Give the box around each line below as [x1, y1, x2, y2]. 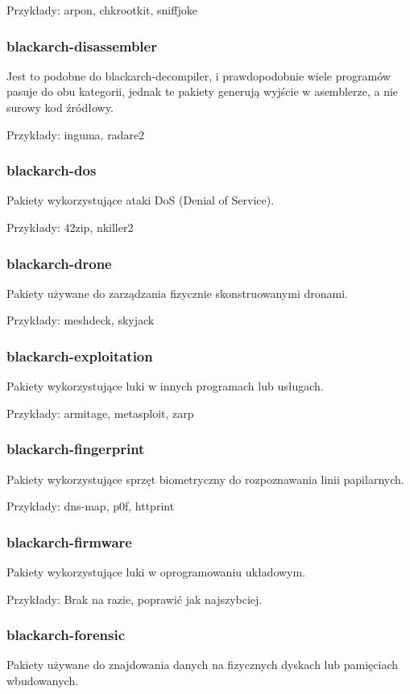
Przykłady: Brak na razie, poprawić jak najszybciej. [6, 590, 263, 607]
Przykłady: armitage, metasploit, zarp [6, 404, 194, 421]
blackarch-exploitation [6, 345, 153, 366]
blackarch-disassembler [6, 35, 157, 56]
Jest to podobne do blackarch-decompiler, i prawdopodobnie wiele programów [6, 67, 391, 84]
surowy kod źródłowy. [6, 99, 114, 115]
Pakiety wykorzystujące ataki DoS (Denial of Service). [6, 192, 275, 209]
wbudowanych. [6, 672, 79, 689]
